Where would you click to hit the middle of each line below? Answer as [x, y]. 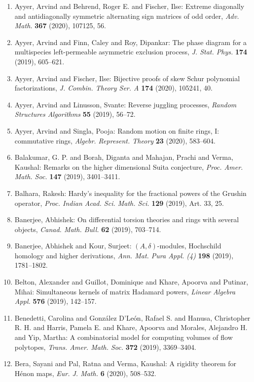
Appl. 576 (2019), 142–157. [55, 301]
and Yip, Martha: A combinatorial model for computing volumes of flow [124, 337]
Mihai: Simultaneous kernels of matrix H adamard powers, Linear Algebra [125, 291]
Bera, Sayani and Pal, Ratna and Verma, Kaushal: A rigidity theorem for [126, 363]
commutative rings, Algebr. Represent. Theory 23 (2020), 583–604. [115, 140]
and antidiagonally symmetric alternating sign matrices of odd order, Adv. [127, 16]
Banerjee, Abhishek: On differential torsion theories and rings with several [127, 219]
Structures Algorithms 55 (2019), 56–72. [75, 114]
